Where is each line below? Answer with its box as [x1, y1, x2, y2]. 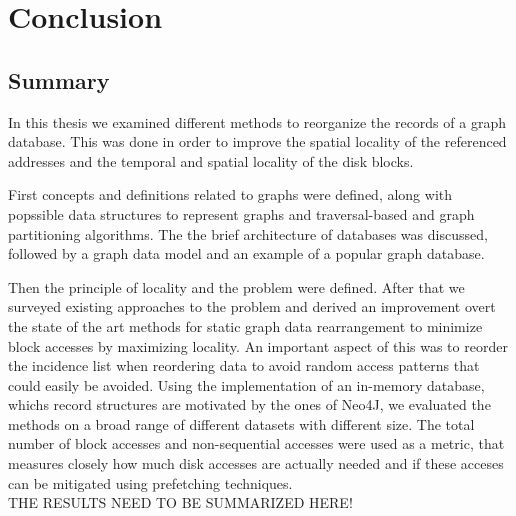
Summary [8, 64, 110, 95]
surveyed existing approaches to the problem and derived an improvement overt [8, 296, 496, 317]
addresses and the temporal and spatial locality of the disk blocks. [8, 150, 414, 171]
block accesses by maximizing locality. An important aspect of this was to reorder [8, 335, 508, 356]
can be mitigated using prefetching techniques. [8, 472, 293, 493]
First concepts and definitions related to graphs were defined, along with [8, 184, 453, 205]
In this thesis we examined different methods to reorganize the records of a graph [8, 111, 506, 132]
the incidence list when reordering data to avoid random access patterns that [8, 355, 480, 376]
